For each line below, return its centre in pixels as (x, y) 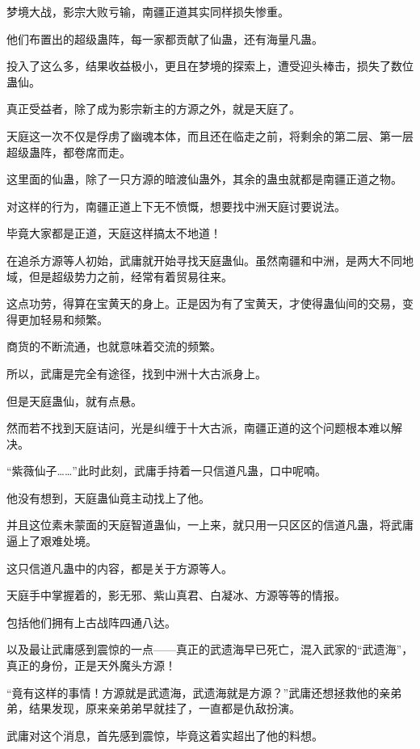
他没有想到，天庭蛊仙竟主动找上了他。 (108, 497)
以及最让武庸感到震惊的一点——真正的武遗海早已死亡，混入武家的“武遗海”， (210, 649)
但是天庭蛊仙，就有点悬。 (74, 400)
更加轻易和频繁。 (63, 319)
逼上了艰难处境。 (52, 541)
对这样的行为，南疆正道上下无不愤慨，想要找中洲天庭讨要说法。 (176, 206)
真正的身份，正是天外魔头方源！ (91, 665)
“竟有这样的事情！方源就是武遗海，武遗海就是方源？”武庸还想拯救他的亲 (199, 692)
